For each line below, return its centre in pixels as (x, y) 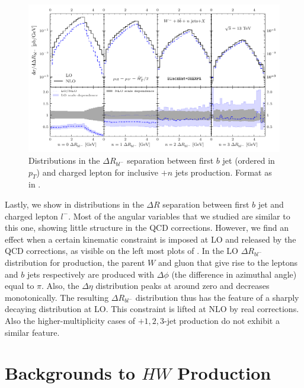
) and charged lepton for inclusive (97, 172)
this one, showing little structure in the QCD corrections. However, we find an (147, 228)
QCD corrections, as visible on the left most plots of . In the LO (121, 251)
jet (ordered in (249, 160)
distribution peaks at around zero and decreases (183, 286)
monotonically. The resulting (57, 297)
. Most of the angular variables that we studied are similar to (179, 216)
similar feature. (32, 332)
